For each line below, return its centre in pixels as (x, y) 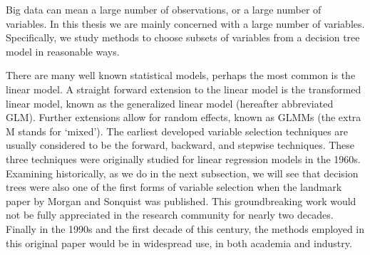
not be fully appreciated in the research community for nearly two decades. (170, 215)
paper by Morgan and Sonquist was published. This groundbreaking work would (181, 201)
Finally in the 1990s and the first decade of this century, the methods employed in (185, 228)
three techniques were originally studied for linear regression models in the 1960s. (183, 158)
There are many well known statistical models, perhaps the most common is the (181, 75)
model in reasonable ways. (63, 51)
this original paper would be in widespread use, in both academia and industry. (179, 243)
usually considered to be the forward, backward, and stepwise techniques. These (180, 145)
